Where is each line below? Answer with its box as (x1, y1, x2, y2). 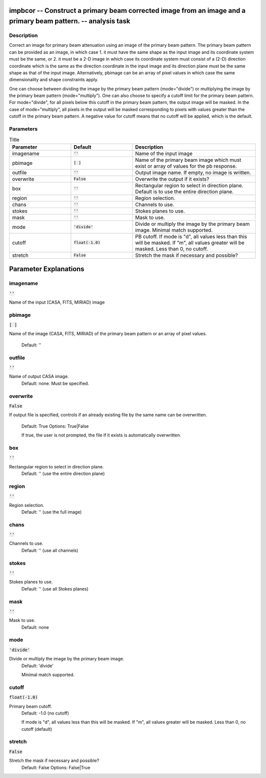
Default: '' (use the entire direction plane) (21, 470, 105, 477)
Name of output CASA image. (9, 373, 69, 379)
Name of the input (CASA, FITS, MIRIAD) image (9, 299, 105, 305)
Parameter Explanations (9, 265, 85, 273)
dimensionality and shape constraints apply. (9, 77, 99, 83)
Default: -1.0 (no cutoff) (21, 710, 69, 716)
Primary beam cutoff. (9, 703, 52, 709)
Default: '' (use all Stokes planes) (21, 586, 89, 591)
